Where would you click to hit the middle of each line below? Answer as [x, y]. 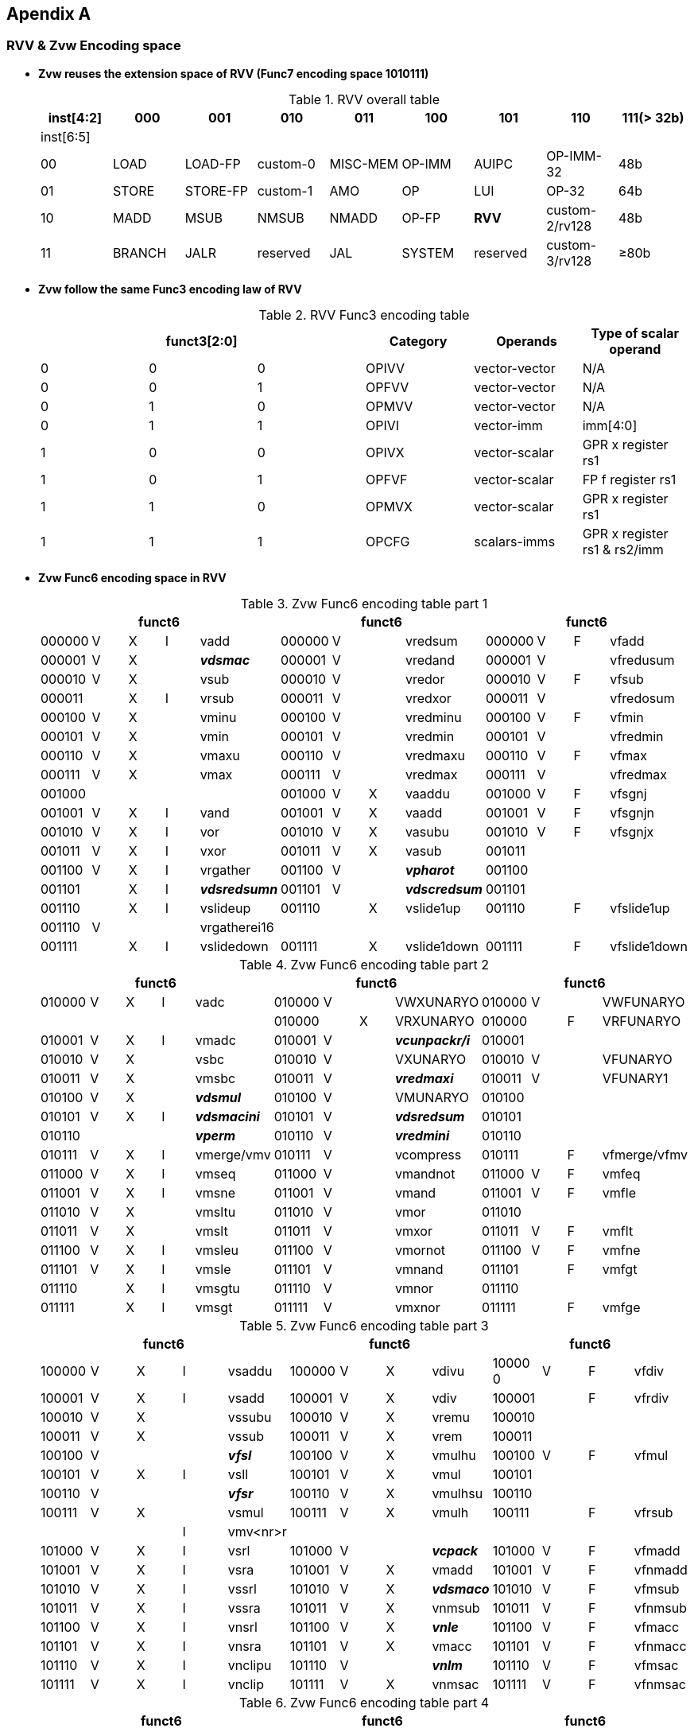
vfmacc [657, 1627]
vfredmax [638, 774]
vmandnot [425, 1173]
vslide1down [442, 946]
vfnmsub [661, 1608]
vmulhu [454, 1455]
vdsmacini [227, 1116]
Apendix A [49, 14]
